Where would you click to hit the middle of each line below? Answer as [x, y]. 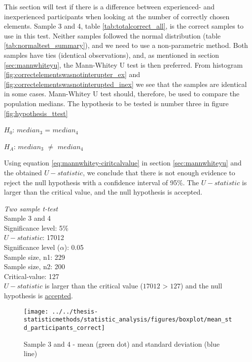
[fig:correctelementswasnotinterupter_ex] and [72, 74]
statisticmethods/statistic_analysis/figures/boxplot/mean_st [128, 320]
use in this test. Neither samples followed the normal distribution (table [112, 35]
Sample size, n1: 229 [35, 257]
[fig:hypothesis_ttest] [36, 113]
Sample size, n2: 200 [35, 266]
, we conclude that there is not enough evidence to [159, 172]
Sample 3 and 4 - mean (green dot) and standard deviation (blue [122, 343]
